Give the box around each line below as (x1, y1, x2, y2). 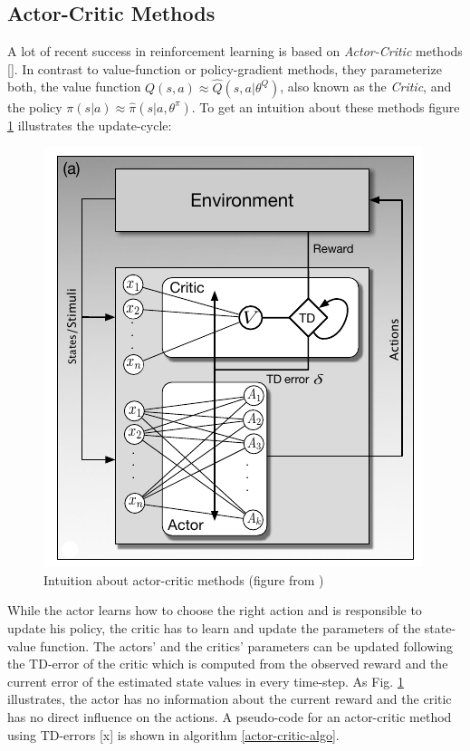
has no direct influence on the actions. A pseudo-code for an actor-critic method (7, 707, 452, 726)
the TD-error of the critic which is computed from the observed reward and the (7, 654, 448, 673)
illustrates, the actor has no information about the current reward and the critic (7, 689, 452, 708)
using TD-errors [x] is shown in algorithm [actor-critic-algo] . (7, 725, 340, 744)
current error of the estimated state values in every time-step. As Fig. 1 (7, 671, 404, 690)
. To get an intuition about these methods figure (191, 97, 460, 116)
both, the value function (7, 77, 141, 96)
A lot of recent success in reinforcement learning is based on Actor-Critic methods (7, 42, 463, 61)
